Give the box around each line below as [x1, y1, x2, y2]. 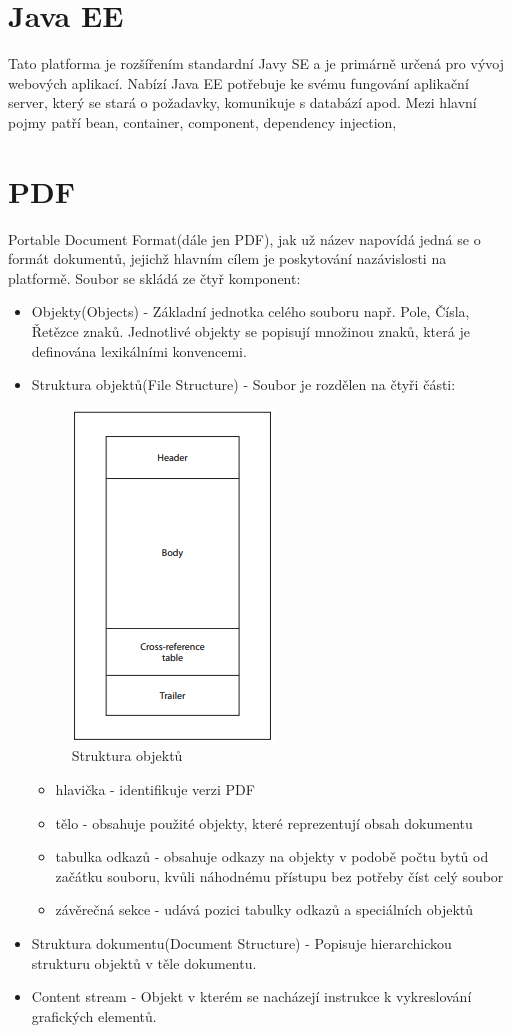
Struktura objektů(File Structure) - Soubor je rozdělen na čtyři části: [31, 374, 456, 395]
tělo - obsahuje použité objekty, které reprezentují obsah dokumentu [55, 812, 473, 833]
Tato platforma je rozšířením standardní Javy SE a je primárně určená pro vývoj [8, 53, 504, 74]
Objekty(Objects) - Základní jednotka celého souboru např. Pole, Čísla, [31, 301, 470, 322]
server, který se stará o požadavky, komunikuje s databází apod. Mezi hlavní [8, 92, 477, 113]
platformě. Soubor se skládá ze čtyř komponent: [8, 267, 301, 288]
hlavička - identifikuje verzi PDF [55, 778, 255, 799]
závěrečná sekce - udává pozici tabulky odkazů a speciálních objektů [55, 899, 474, 920]
